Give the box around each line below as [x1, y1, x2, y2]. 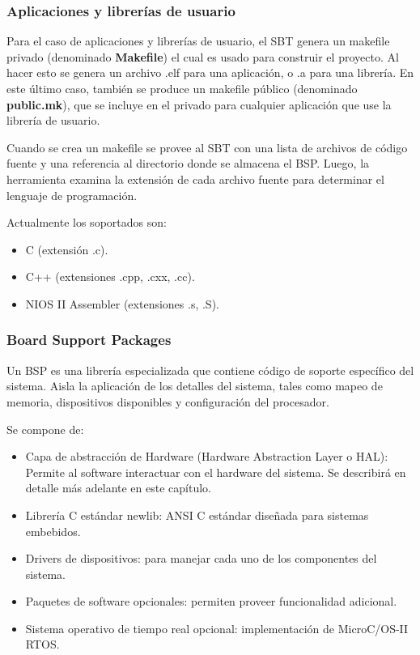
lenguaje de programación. [6, 186, 138, 203]
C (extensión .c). [25, 240, 108, 257]
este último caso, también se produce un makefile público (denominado [6, 80, 358, 96]
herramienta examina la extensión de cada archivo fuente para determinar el [6, 170, 384, 187]
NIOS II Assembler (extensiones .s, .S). [25, 295, 219, 312]
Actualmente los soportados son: [6, 214, 167, 231]
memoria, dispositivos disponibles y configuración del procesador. [6, 393, 329, 410]
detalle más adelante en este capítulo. [25, 479, 211, 496]
